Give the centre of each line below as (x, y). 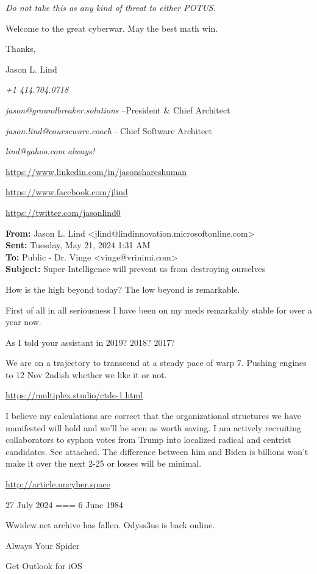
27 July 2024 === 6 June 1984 (64, 504)
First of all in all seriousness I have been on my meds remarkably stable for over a (159, 310)
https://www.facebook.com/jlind (67, 192)
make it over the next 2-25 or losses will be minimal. (104, 463)
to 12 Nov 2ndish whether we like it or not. (86, 374)
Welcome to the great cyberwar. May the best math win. (112, 28)
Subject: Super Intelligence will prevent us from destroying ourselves (136, 269)
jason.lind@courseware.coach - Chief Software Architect (109, 130)
